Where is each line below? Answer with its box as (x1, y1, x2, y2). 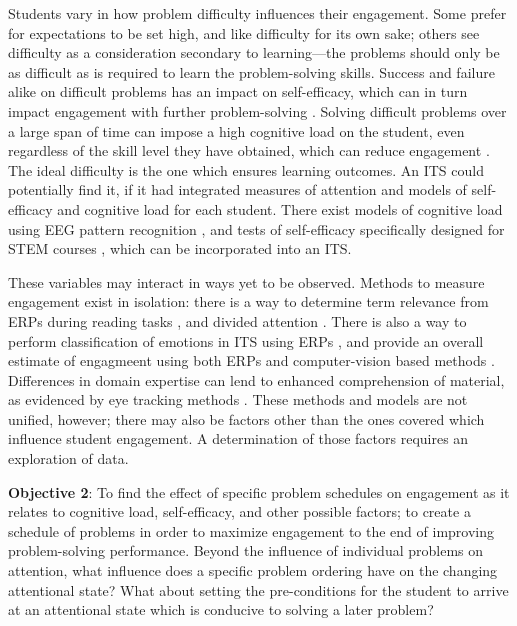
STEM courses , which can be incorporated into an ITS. (8, 238, 352, 259)
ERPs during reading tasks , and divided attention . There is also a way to (8, 310, 467, 331)
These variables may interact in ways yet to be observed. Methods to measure (8, 271, 485, 292)
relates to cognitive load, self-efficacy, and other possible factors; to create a (8, 501, 471, 522)
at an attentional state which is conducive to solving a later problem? (8, 599, 434, 620)
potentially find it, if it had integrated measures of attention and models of (8, 179, 467, 200)
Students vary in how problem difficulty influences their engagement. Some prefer (8, 3, 507, 23)
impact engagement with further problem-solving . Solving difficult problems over (8, 100, 507, 121)
